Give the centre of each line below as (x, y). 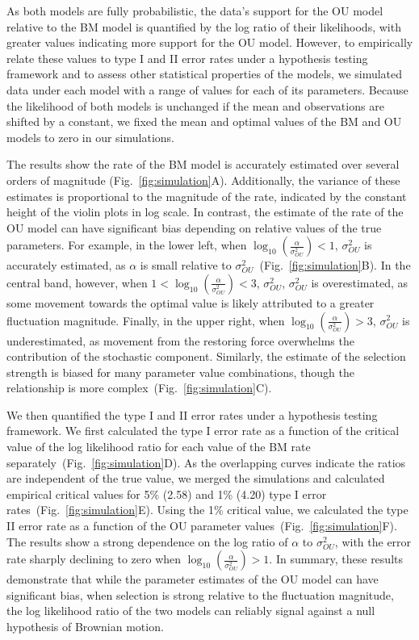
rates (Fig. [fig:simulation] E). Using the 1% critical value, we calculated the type (207, 510)
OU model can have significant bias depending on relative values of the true (194, 227)
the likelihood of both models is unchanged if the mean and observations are (195, 105)
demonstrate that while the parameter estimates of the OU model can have (193, 579)
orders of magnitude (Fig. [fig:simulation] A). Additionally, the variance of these (203, 180)
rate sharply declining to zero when (94, 559)
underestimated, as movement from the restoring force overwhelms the (180, 340)
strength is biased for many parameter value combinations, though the (180, 372)
